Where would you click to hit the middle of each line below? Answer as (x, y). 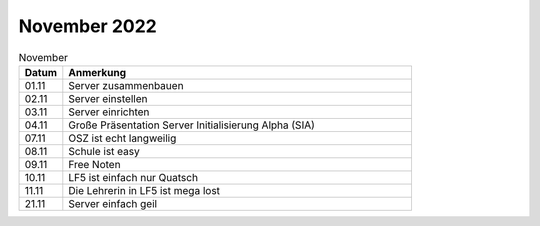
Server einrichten (109, 112)
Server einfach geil (113, 203)
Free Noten (94, 164)
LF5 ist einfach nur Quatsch (133, 177)
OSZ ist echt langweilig (122, 138)
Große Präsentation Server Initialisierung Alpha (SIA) (191, 125)
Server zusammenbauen (126, 85)
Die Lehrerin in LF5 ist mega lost (144, 190)
